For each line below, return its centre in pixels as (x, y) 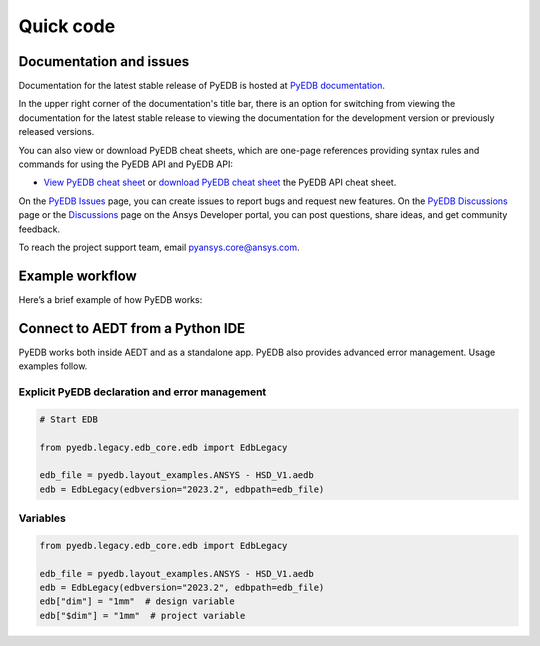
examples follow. (53, 366)
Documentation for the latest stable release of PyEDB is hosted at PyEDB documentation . (201, 86)
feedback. (39, 229)
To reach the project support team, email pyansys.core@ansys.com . (159, 247)
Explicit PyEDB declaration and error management (142, 392)
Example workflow (77, 275)
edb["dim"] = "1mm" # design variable (137, 601)
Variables (42, 518)
